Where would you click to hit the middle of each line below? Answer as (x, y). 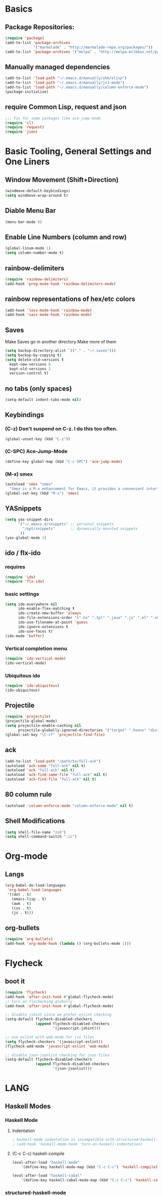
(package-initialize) (27, 92)
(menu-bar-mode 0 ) (24, 222)
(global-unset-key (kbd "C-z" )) (38, 439)
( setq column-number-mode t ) (34, 253)
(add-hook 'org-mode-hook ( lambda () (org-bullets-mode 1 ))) (68, 944)
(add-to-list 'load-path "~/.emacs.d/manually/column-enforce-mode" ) (77, 87)
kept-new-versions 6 (30, 364)
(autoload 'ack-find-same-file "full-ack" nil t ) (56, 775)
